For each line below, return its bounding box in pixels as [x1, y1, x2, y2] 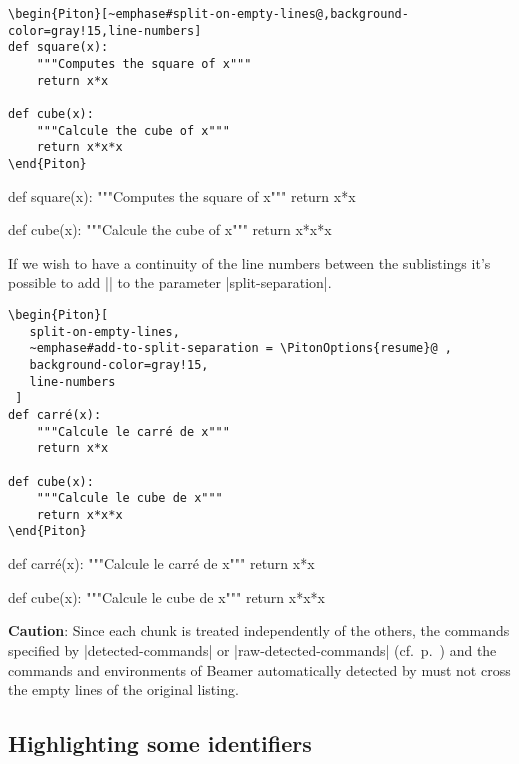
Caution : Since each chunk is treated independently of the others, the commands [8, 620, 510, 641]
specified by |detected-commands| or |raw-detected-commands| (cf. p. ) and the [8, 639, 497, 660]
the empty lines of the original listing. [8, 679, 239, 700]
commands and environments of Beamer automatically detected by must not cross [8, 659, 511, 680]
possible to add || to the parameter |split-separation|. [8, 272, 332, 293]
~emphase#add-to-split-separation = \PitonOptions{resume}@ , [29, 341, 452, 356]
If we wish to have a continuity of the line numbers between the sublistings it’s [8, 252, 491, 273]
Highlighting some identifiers [8, 728, 312, 759]
